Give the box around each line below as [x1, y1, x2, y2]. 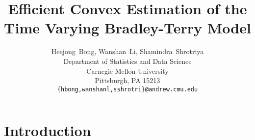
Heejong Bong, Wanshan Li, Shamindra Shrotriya [51, 46, 204, 56]
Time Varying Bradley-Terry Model [4, 18, 251, 38]
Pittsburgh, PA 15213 [95, 75, 160, 85]
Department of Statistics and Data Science [63, 56, 192, 66]
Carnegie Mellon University [86, 65, 169, 76]
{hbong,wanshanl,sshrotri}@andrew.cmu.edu [57, 85, 198, 93]
